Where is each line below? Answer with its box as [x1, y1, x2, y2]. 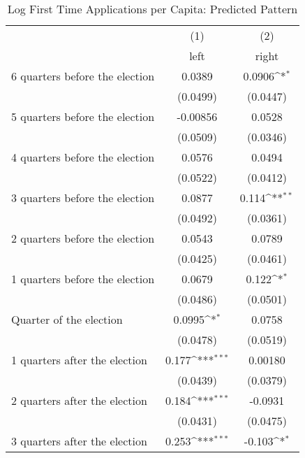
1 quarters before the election [11, 271, 155, 287]
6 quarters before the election [11, 68, 155, 84]
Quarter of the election [11, 311, 123, 327]
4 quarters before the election [11, 149, 155, 165]
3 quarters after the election [11, 433, 147, 449]
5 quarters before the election [11, 108, 155, 124]
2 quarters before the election [11, 230, 155, 246]
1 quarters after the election [11, 352, 147, 368]
